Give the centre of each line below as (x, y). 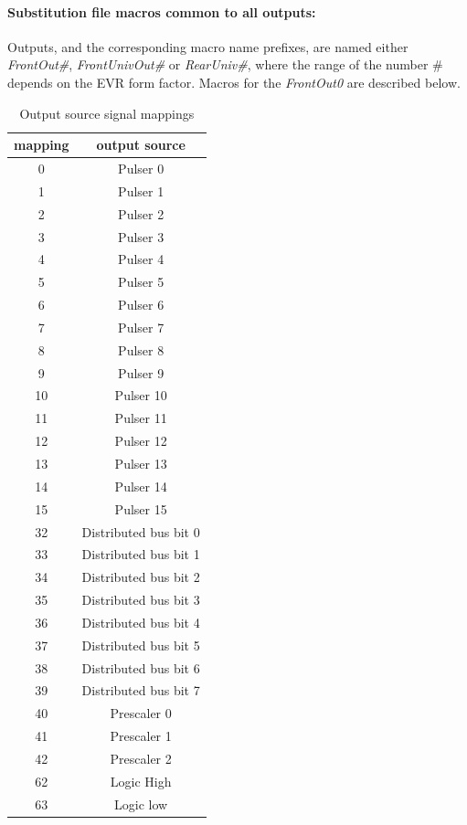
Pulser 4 (141, 259)
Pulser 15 (141, 508)
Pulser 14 (141, 486)
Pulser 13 (141, 463)
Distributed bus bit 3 (141, 600)
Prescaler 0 (141, 713)
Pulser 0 (141, 169)
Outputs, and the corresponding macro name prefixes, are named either (208, 46)
